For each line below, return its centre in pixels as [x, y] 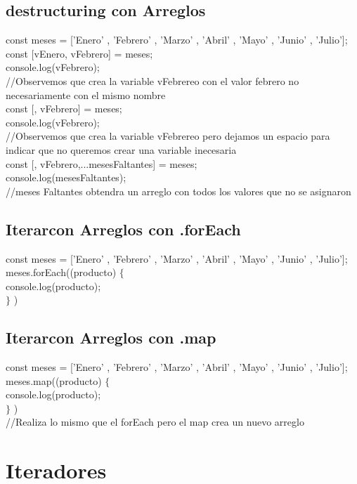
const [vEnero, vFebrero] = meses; [79, 53]
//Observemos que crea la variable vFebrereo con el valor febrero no [152, 80]
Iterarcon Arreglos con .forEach [123, 229]
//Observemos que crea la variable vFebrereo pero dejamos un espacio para [168, 136]
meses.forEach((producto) [61, 272]
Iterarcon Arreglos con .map [111, 338]
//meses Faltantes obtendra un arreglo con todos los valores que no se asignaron [178, 191]
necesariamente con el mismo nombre [86, 94]
